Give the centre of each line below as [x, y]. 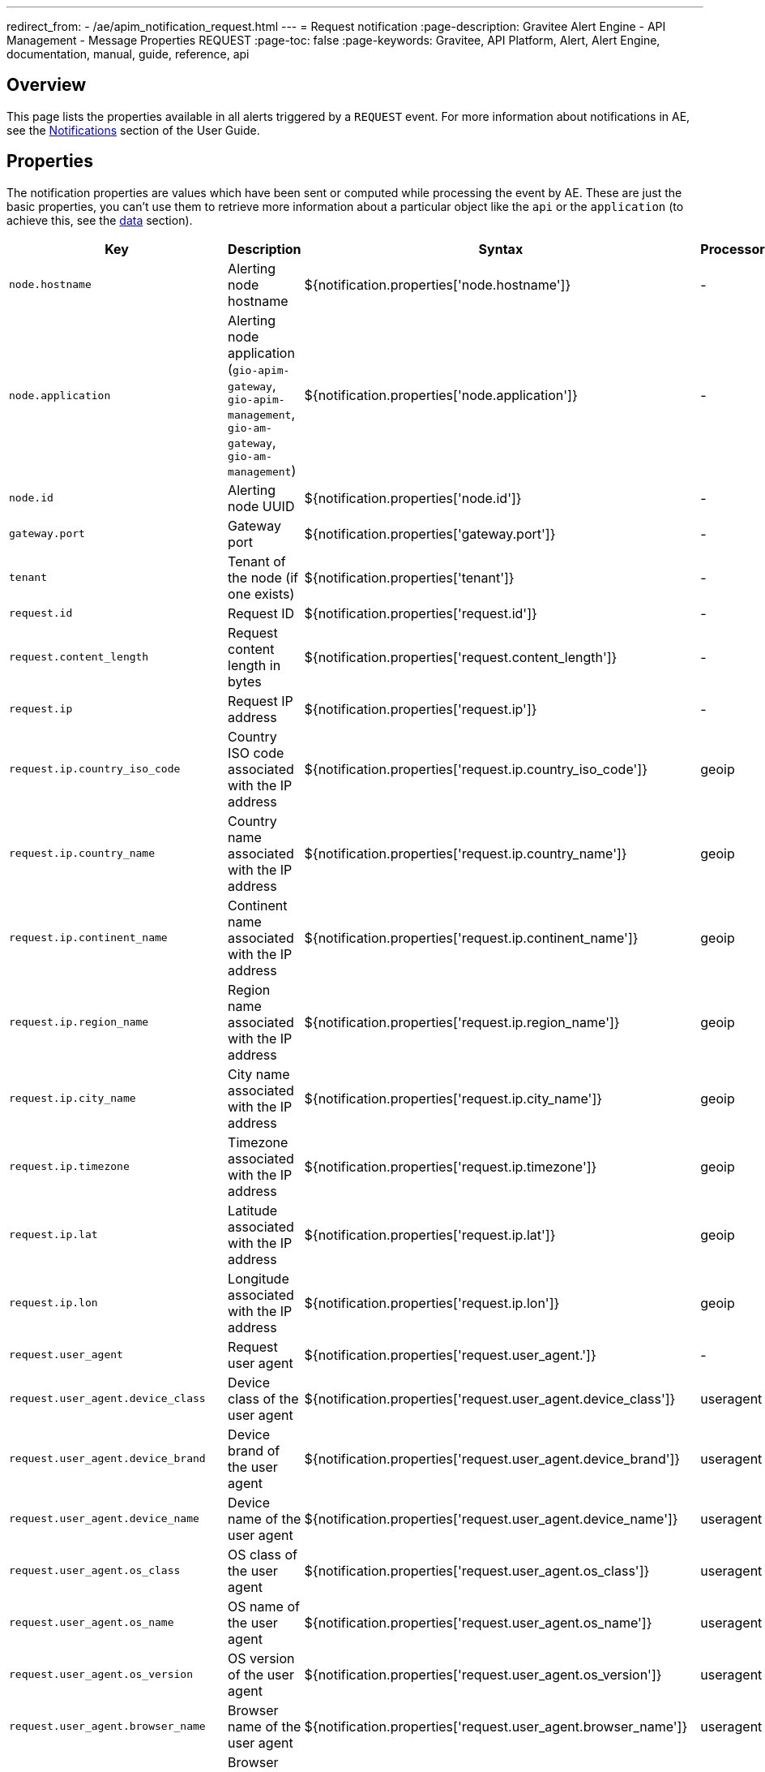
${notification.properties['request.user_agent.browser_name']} [496, 1726]
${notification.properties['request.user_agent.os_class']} [477, 1570]
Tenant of [257, 561]
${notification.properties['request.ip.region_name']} [462, 1022]
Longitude [259, 1278]
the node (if [263, 577]
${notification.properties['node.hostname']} [438, 284]
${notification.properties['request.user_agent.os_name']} [478, 1622]
